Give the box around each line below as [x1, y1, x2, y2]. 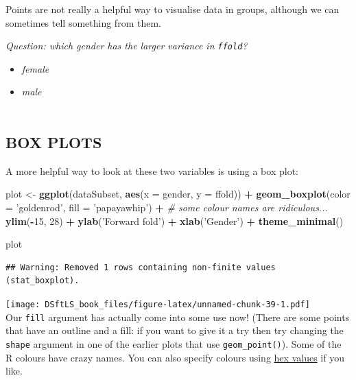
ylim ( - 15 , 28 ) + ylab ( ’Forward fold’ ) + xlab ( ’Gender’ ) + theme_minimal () [5, 213, 344, 228]
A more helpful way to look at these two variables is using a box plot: [5, 163, 298, 178]
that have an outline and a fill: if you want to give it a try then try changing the [5, 323, 344, 337]
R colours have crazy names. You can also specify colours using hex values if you [5, 350, 344, 364]
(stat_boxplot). [5, 276, 80, 286]
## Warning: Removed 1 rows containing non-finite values [5, 262, 276, 272]
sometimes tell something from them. [5, 15, 161, 29]
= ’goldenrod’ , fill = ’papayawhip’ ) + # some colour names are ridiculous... [5, 200, 328, 215]
